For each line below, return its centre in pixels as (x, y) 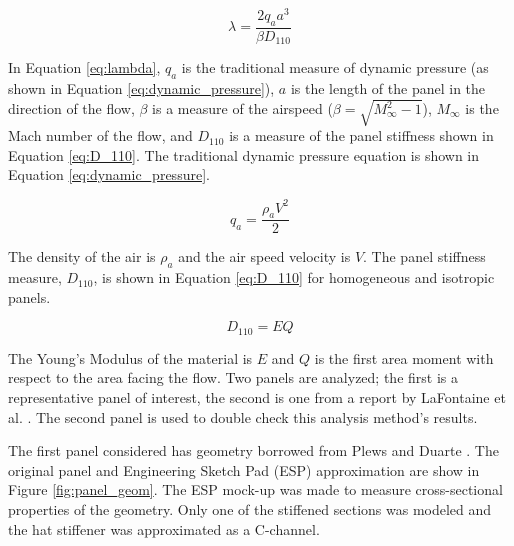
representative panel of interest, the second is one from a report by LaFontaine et (257, 397)
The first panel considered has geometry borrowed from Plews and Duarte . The (253, 450)
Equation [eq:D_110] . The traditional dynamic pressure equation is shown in (244, 154)
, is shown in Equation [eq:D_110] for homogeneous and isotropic (294, 277)
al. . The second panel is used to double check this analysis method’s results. (243, 416)
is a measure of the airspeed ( (242, 108)
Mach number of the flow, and (100, 135)
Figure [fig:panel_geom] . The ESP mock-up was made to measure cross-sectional (255, 489)
